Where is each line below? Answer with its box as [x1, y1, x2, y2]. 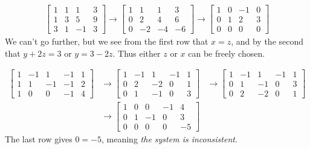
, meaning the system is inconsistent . [102, 132, 237, 145]
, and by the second [231, 35, 304, 48]
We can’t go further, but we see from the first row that [5, 35, 208, 48]
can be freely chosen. [188, 46, 265, 59]
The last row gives [5, 132, 73, 145]
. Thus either [112, 46, 161, 59]
